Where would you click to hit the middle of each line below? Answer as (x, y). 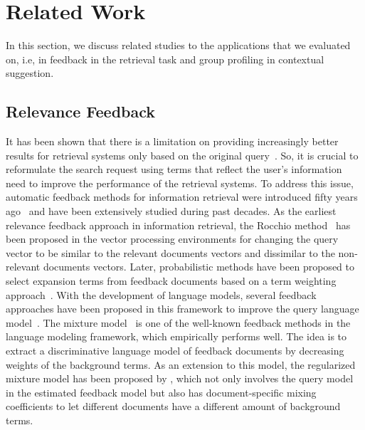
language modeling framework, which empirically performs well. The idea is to (176, 336)
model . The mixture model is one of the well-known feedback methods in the (178, 322)
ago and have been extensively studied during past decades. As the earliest (171, 211)
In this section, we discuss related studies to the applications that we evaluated (178, 45)
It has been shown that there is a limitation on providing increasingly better (172, 141)
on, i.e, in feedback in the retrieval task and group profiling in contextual (165, 59)
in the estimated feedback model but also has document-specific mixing (161, 392)
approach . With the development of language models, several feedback (161, 294)
